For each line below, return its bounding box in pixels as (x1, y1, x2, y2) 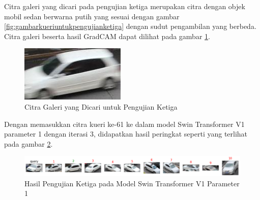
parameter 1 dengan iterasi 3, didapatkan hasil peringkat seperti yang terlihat (4, 128, 248, 139)
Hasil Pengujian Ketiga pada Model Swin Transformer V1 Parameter (24, 178, 240, 188)
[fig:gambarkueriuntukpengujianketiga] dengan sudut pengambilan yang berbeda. (4, 21, 256, 31)
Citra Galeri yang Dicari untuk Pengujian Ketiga (24, 101, 178, 112)
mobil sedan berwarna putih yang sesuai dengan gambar (4, 11, 180, 21)
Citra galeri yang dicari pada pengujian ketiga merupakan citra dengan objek (4, 1, 245, 11)
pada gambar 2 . (4, 138, 53, 149)
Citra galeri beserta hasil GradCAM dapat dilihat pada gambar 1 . (4, 30, 210, 41)
